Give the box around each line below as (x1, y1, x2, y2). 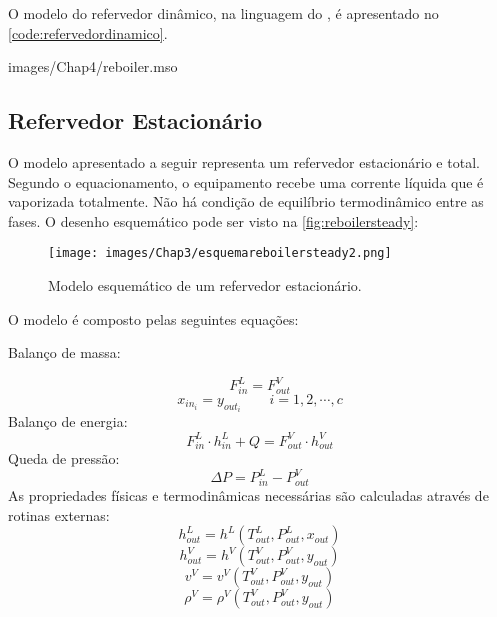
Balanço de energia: (8, 411, 128, 432)
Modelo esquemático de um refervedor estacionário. (48, 275, 362, 296)
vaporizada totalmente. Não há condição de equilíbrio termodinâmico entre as (8, 191, 484, 212)
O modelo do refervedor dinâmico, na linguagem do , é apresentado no (8, 3, 439, 23)
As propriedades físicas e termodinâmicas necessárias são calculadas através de (8, 485, 489, 506)
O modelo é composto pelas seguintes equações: (8, 308, 299, 329)
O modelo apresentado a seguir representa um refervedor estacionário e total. (8, 151, 480, 172)
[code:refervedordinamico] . (8, 22, 168, 43)
